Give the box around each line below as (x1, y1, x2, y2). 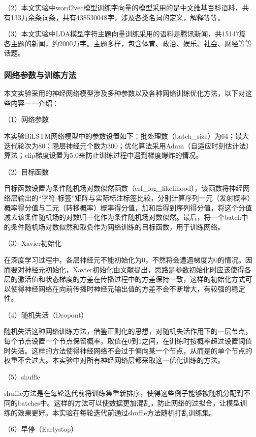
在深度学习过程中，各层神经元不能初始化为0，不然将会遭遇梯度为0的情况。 (4, 254, 245, 264)
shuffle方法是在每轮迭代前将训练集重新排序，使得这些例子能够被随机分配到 (4, 388, 244, 398)
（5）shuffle (4, 371, 40, 381)
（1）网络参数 (4, 114, 49, 124)
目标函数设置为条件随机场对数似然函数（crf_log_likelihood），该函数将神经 (4, 183, 243, 193)
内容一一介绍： (10, 97, 59, 108)
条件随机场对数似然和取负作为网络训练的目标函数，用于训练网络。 (10, 221, 224, 232)
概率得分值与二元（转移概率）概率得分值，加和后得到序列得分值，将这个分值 (4, 202, 252, 212)
